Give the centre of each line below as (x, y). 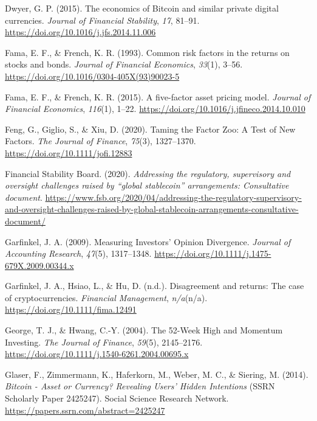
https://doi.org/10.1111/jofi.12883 (69, 152)
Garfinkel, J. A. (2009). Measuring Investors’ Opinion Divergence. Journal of (148, 241)
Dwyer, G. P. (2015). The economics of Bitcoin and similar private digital (142, 8)
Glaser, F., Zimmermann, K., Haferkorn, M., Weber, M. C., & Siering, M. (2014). (157, 374)
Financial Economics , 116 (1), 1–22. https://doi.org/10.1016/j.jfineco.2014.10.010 (155, 109)
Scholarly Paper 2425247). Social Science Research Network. (117, 398)
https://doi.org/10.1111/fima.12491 (71, 309)
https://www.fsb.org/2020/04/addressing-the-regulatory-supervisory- (173, 197)
